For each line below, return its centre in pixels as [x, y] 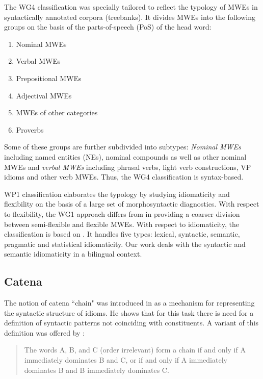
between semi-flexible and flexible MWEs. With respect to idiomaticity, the [122, 224]
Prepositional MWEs [49, 78]
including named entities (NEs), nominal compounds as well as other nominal [125, 156]
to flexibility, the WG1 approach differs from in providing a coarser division [122, 213]
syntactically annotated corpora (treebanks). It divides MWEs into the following [130, 17]
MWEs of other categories [57, 112]
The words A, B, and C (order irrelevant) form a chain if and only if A [135, 350]
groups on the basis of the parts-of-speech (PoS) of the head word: [108, 27]
